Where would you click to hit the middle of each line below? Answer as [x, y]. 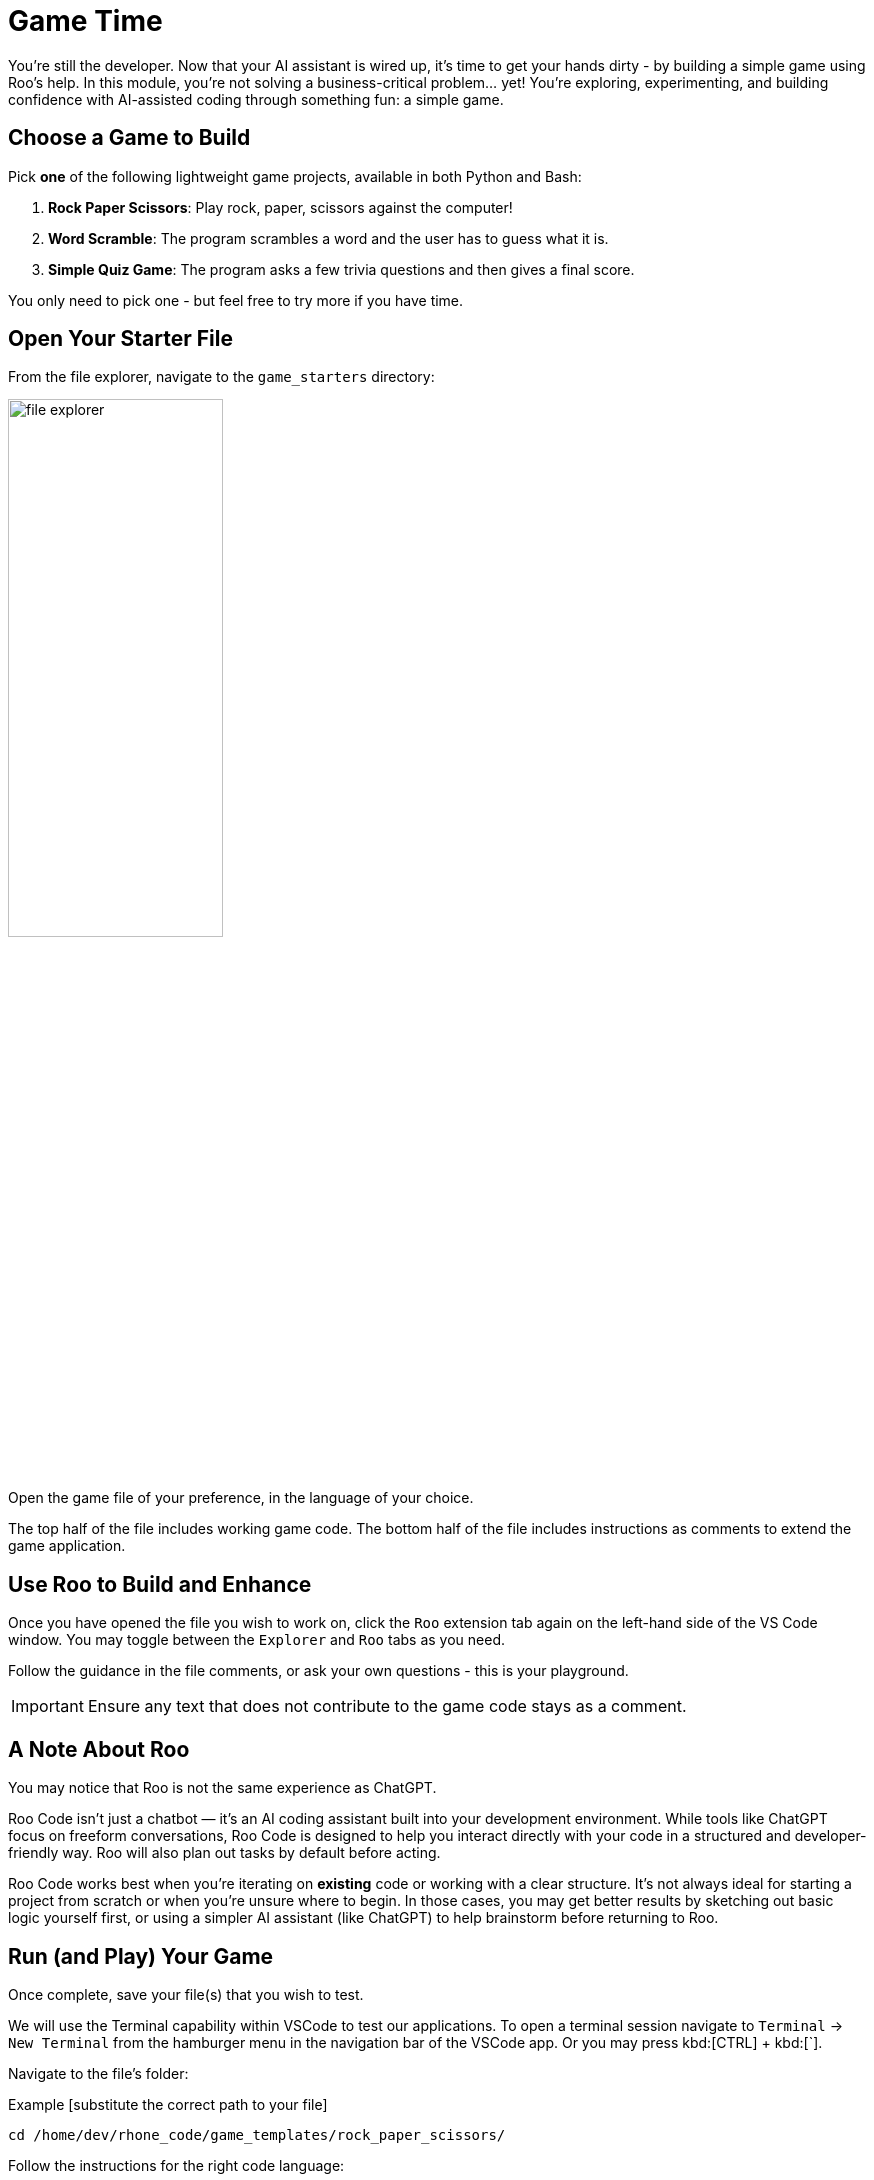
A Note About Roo [99, 1749]
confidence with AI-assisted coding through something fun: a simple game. [256, 99]
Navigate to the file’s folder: [98, 2073]
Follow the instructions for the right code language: [176, 2165]
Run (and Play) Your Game [141, 1956]
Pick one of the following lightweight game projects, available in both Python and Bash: [295, 176]
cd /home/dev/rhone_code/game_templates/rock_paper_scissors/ [257, 2134]
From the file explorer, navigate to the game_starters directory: [221, 377]
